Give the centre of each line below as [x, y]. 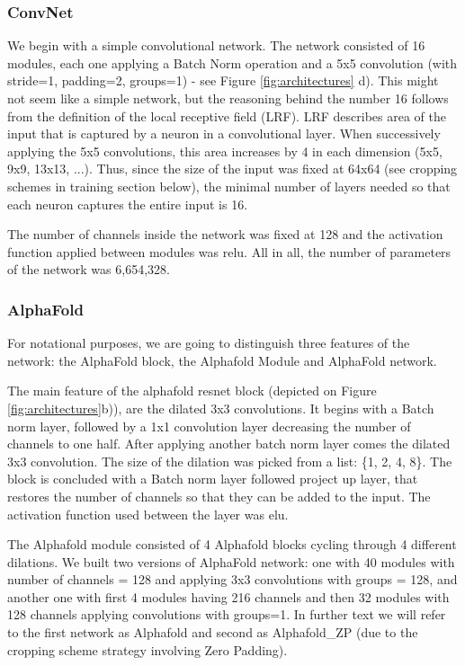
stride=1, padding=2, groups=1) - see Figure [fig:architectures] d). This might [223, 80]
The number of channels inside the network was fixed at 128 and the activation [225, 234]
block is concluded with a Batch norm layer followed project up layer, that [213, 479]
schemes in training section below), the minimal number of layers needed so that [229, 186]
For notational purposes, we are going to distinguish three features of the [209, 343]
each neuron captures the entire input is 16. [128, 204]
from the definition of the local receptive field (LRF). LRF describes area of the [227, 115]
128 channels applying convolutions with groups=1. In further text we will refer [227, 614]
